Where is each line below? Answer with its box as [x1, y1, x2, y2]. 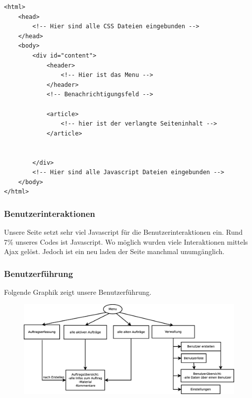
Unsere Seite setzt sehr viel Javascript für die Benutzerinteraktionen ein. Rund [4, 227, 243, 237]
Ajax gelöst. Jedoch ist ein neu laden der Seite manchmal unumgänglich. [4, 246, 225, 257]
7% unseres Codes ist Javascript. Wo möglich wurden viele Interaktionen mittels [4, 236, 248, 247]
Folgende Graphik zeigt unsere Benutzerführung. [4, 287, 152, 297]
